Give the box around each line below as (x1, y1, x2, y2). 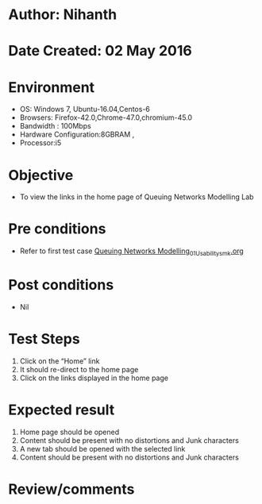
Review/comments (8, 480, 135, 498)
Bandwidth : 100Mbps (19, 121, 91, 131)
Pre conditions (8, 220, 106, 238)
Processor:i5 (19, 138, 62, 148)
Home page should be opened (19, 427, 120, 437)
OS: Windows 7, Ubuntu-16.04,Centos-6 (19, 105, 151, 114)
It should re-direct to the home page (19, 364, 139, 374)
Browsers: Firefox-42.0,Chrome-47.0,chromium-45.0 (19, 113, 193, 122)
